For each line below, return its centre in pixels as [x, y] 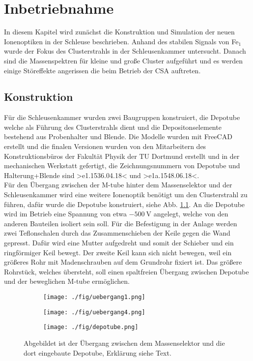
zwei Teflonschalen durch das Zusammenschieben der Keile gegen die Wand [117, 233]
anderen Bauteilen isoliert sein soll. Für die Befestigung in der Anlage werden [121, 223]
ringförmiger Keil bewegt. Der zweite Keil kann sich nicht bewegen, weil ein [118, 252]
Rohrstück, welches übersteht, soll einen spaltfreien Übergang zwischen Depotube [126, 271]
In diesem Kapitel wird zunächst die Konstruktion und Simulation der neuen [119, 32]
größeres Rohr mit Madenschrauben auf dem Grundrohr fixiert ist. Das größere [123, 262]
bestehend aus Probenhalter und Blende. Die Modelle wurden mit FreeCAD [118, 136]
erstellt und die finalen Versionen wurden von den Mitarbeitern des [105, 146]
